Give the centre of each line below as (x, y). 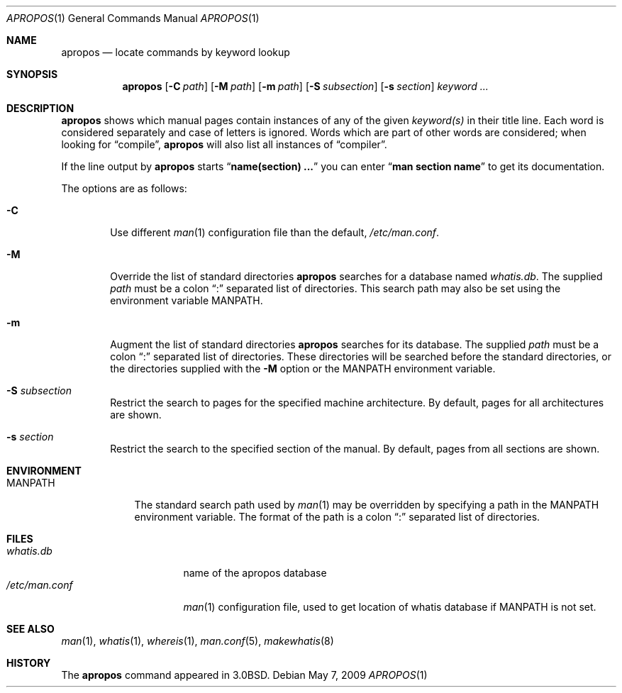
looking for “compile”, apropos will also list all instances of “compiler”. (224, 144)
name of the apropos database (255, 573)
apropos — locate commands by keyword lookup (176, 52)
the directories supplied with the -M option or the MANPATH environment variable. (303, 368)
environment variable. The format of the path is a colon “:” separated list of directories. (337, 517)
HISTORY (29, 663)
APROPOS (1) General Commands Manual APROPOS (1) (133, 18)
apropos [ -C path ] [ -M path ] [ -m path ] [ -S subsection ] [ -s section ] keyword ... (305, 86)
